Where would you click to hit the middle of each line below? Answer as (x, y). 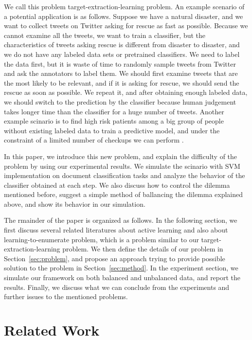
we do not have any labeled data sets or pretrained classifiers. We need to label (122, 54)
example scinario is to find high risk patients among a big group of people (114, 121)
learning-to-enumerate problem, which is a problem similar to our (101, 239)
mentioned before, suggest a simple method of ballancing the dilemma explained (124, 194)
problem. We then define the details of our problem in (143, 249)
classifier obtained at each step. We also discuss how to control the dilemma (117, 185)
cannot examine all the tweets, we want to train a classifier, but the (105, 35)
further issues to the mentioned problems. (66, 296)
